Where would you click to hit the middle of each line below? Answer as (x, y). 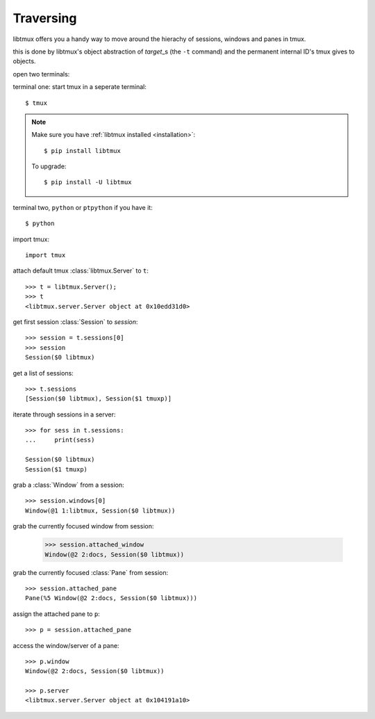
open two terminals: (41, 74)
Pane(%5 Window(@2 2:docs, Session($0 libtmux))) (111, 598)
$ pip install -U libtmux (88, 182)
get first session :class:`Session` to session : (75, 322)
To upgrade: (49, 166)
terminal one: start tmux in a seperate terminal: (80, 87)
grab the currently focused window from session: (83, 526)
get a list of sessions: (43, 373)
